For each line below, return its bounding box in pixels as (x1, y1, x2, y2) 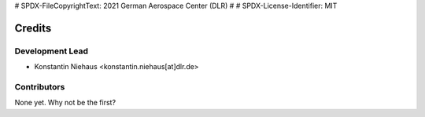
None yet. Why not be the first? (14, 98, 116, 108)
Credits (14, 21, 52, 35)
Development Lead (14, 46, 88, 57)
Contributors (14, 81, 65, 92)
